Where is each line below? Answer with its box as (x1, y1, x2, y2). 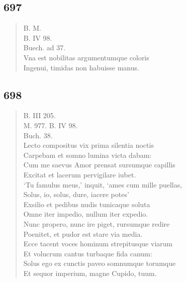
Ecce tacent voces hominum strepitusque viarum (23, 238, 173, 249)
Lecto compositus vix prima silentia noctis (23, 140, 154, 150)
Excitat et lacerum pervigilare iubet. (23, 169, 136, 179)
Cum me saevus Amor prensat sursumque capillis (23, 159, 175, 170)
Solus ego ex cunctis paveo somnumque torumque (23, 258, 176, 268)
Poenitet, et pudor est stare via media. (23, 228, 143, 239)
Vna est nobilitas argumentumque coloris (23, 52, 149, 62)
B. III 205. (23, 110, 56, 121)
